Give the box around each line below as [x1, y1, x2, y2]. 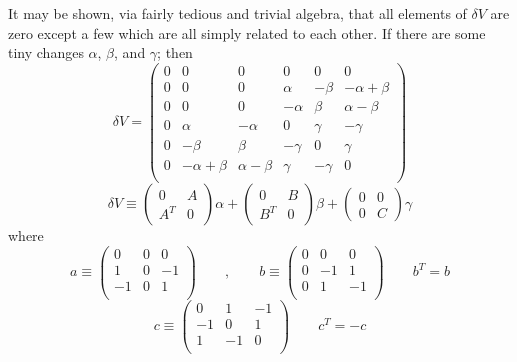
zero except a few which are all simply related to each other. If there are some [8, 22, 486, 43]
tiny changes [8, 42, 84, 63]
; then [157, 42, 193, 63]
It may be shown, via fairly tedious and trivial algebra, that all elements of [8, 3, 467, 23]
